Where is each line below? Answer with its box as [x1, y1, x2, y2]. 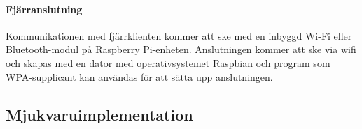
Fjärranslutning [6, 1, 83, 16]
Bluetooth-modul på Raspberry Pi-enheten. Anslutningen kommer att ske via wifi [6, 42, 356, 56]
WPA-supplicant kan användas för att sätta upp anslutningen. [6, 69, 273, 84]
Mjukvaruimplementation [6, 103, 193, 125]
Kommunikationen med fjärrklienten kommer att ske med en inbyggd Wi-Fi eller [6, 28, 352, 43]
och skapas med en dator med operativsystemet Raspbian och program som [6, 55, 330, 70]
